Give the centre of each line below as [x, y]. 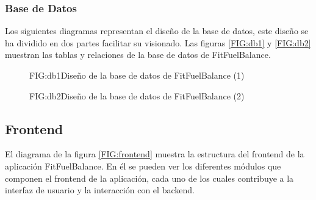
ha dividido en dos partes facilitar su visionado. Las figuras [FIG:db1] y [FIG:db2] [158, 42]
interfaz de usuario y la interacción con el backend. [100, 190]
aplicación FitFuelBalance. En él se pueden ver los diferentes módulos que [143, 166]
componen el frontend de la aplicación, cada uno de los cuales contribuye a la [149, 178]
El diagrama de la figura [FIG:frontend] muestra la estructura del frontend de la [155, 154]
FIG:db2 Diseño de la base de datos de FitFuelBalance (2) [137, 95]
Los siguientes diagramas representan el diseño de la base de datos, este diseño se [157, 31]
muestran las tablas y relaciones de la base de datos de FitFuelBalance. [138, 55]
